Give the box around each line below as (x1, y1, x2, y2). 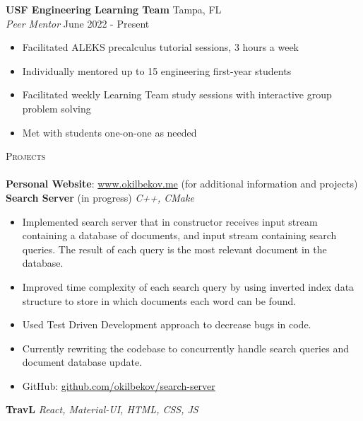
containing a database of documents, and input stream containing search (22, 228, 337, 243)
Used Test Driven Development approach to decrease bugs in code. (22, 317, 311, 332)
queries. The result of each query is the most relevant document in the (22, 241, 327, 256)
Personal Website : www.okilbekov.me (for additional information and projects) (6, 176, 358, 191)
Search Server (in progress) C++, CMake (6, 190, 194, 204)
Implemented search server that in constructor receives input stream (22, 214, 318, 229)
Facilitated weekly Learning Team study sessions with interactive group (22, 87, 332, 102)
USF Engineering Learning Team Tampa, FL (6, 2, 222, 16)
